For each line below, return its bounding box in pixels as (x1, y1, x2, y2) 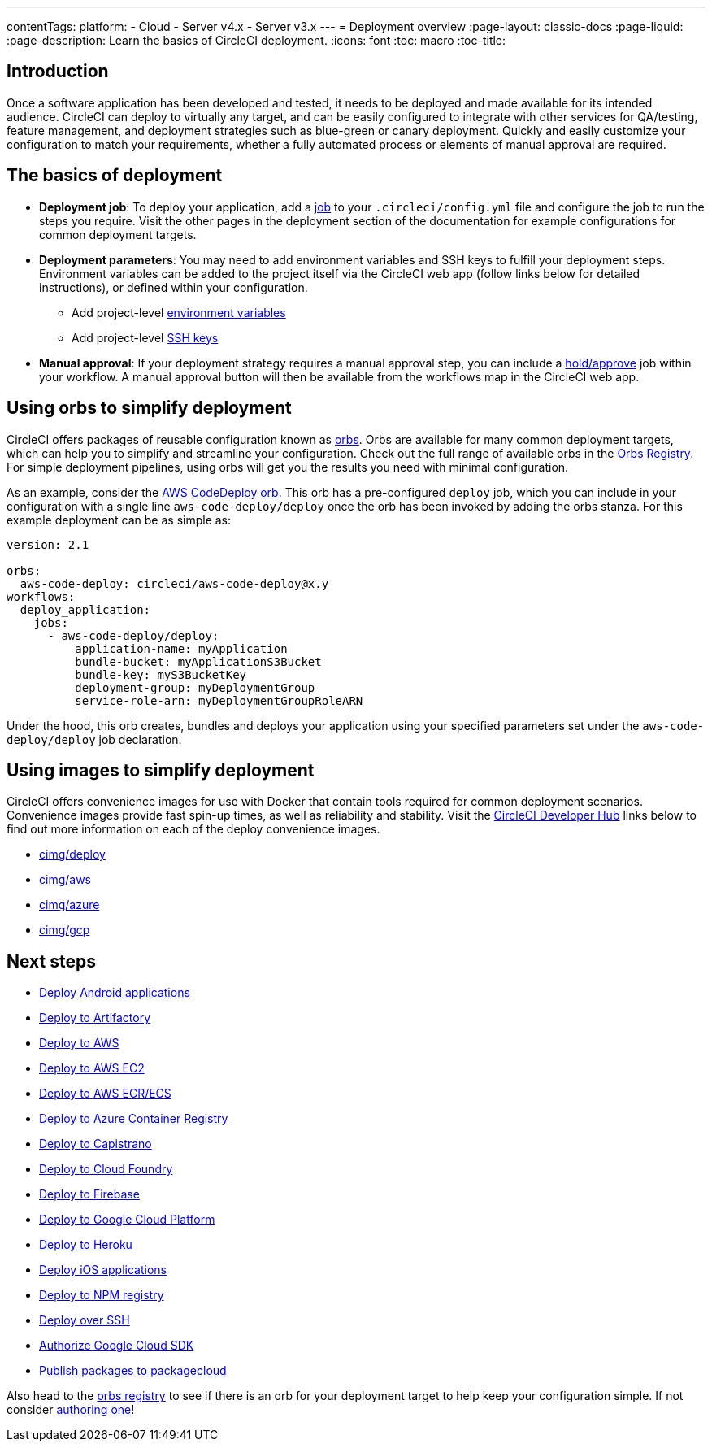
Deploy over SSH (39, 1313, 130, 1328)
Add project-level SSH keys (72, 330, 219, 345)
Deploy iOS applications (39, 1263, 167, 1277)
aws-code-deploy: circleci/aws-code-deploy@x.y (20, 576, 329, 590)
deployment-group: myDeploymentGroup (75, 681, 315, 694)
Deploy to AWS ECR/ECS (39, 1086, 171, 1101)
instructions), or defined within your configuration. (39, 280, 308, 294)
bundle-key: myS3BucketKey (75, 667, 247, 681)
